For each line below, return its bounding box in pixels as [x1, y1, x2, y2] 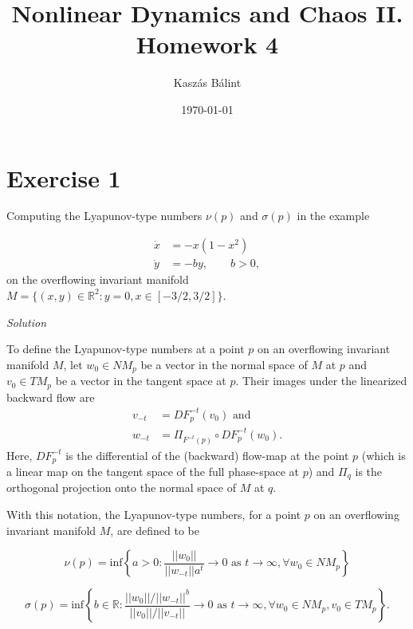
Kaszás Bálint [173, 74, 242, 91]
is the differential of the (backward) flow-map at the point [65, 446, 349, 463]
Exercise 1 [6, 161, 121, 194]
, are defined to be [110, 521, 199, 538]
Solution [6, 313, 47, 330]
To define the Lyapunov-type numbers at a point [6, 340, 245, 357]
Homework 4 [136, 28, 279, 61]
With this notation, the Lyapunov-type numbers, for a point [6, 506, 301, 523]
